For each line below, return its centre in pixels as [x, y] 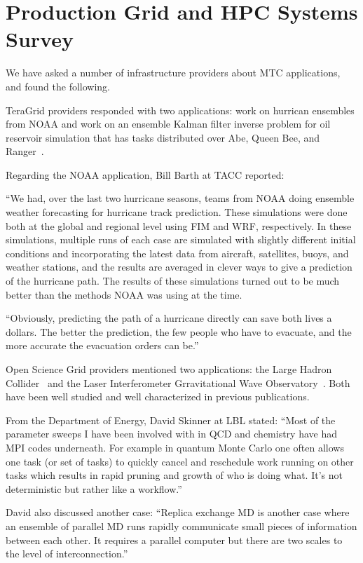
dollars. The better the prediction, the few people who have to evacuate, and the [179, 331]
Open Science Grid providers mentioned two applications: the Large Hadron [169, 369]
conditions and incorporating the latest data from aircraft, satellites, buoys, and [177, 253]
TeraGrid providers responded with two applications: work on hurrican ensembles [180, 110]
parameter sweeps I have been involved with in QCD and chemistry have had [172, 434]
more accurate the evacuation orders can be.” [102, 345]
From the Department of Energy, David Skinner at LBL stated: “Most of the [171, 420]
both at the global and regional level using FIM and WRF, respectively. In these [179, 225]
